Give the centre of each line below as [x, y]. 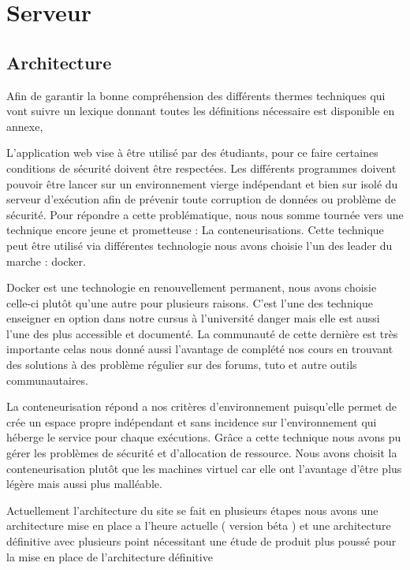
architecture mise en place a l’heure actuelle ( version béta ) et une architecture [199, 525]
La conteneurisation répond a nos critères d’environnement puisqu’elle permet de [202, 406]
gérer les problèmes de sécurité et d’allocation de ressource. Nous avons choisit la [202, 453]
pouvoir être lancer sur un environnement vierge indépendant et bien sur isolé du [202, 183]
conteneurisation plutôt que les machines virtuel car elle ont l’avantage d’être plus [204, 468]
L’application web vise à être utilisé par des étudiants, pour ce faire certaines [192, 153]
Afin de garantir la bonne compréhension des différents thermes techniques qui [196, 95]
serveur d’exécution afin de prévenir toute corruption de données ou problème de [201, 199]
